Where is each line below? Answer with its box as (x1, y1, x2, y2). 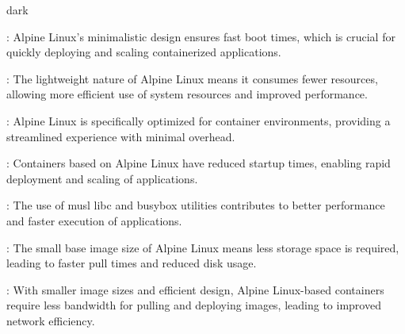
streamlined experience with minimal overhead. (6, 128, 235, 144)
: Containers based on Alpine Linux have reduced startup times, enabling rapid (6, 155, 391, 171)
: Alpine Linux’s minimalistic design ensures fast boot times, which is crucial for (6, 28, 395, 44)
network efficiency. (6, 312, 95, 328)
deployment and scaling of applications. (6, 170, 198, 186)
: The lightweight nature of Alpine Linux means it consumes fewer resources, (6, 70, 378, 86)
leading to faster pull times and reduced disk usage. (6, 255, 257, 271)
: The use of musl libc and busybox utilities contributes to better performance (6, 197, 385, 213)
